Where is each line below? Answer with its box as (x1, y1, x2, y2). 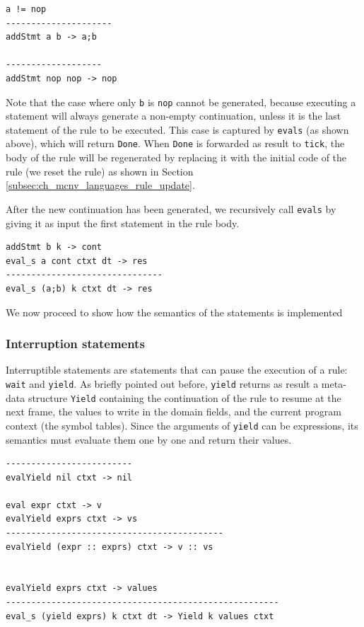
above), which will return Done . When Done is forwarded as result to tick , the (6, 136, 345, 151)
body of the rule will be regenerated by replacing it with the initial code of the (6, 150, 347, 165)
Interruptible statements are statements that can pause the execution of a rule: (6, 362, 348, 377)
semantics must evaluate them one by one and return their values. (6, 432, 292, 447)
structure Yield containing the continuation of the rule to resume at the (28, 390, 341, 405)
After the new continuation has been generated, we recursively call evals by (6, 201, 336, 216)
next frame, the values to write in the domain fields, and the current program (6, 404, 341, 419)
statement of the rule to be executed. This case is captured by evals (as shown (6, 122, 349, 137)
